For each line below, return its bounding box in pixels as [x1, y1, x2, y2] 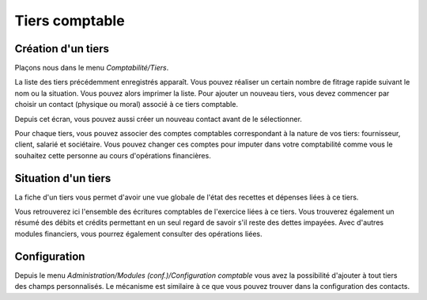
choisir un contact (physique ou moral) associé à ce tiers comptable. [14, 100, 239, 109]
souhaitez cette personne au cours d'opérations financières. [14, 150, 211, 160]
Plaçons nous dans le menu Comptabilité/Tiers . [14, 63, 169, 73]
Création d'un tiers [14, 42, 110, 55]
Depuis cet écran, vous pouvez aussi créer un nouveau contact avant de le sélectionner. [14, 114, 302, 123]
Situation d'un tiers [14, 171, 111, 185]
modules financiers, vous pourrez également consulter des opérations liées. [14, 229, 263, 238]
